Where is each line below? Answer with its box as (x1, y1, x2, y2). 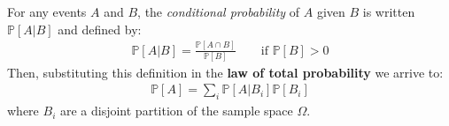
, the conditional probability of (137, 3, 300, 20)
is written (362, 3, 415, 20)
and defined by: (58, 19, 142, 38)
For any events (7, 3, 87, 20)
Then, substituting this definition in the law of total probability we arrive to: (7, 63, 444, 81)
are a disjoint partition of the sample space (59, 101, 293, 120)
